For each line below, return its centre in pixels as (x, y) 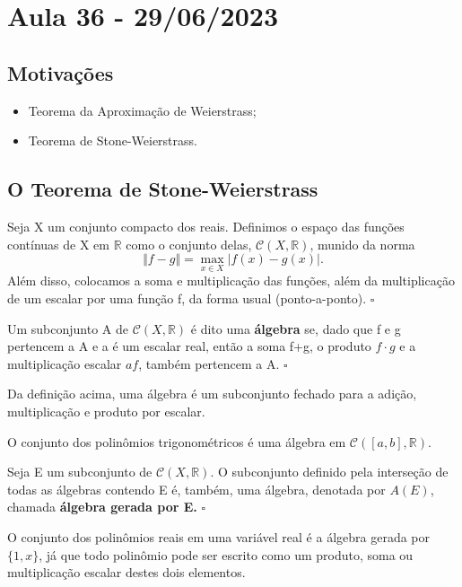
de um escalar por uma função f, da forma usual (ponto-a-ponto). (187, 298)
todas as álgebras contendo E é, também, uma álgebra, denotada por (196, 489)
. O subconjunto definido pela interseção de (329, 472)
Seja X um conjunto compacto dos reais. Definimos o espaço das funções (206, 226)
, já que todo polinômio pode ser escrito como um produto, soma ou (226, 554)
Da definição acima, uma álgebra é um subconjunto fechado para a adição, (212, 394)
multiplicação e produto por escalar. (106, 411)
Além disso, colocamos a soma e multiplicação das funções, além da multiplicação (231, 280)
